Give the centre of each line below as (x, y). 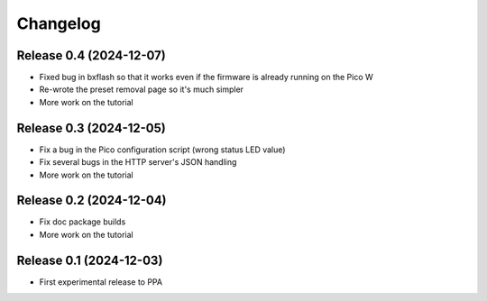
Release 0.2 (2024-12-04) (92, 201)
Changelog (59, 23)
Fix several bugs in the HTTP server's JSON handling (138, 162)
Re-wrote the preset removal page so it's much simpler (141, 89)
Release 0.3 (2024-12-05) (91, 128)
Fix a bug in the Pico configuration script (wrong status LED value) (162, 150)
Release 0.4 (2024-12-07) (91, 55)
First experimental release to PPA (101, 282)
